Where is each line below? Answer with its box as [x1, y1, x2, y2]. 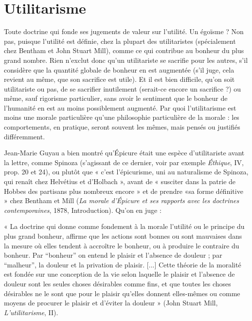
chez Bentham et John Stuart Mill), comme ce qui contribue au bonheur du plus [4, 45, 244, 56]
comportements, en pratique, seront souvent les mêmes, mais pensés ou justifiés [4, 122, 240, 132]
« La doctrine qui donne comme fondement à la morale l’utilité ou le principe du [4, 221, 245, 231]
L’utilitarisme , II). [4, 307, 58, 317]
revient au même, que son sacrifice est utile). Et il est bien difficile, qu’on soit [4, 74, 235, 84]
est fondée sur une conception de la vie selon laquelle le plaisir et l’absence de [4, 269, 235, 279]
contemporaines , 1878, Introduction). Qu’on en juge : [4, 205, 162, 215]
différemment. [4, 131, 45, 141]
